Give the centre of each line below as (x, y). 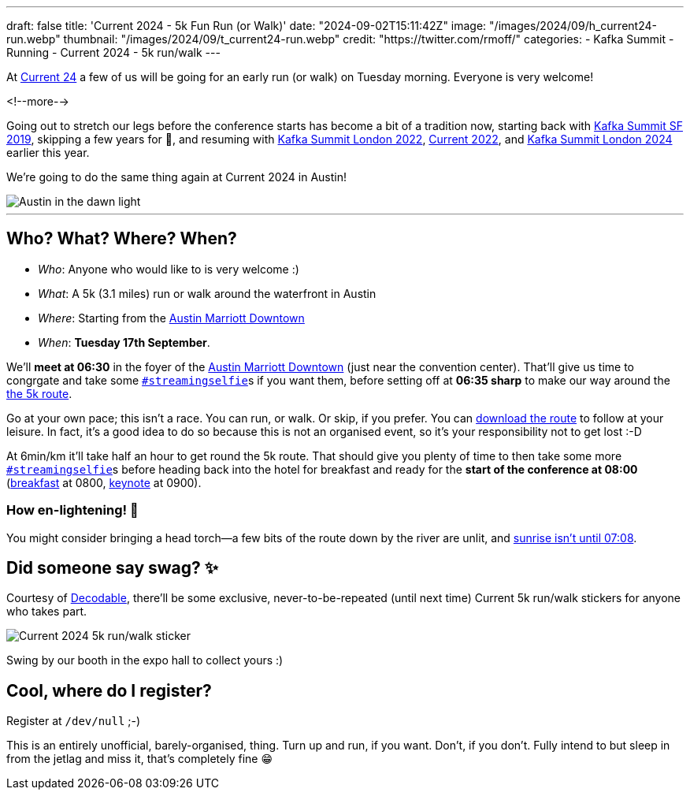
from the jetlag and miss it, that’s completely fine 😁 (140, 759)
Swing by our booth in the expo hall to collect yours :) (145, 660)
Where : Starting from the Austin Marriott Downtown (171, 318)
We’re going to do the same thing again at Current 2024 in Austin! (176, 177)
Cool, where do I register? (109, 690)
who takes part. (47, 612)
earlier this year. (48, 153)
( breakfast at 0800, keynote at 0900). (104, 482)
